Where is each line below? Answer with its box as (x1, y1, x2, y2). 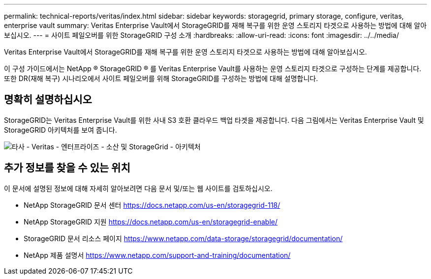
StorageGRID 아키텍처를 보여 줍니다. (4, 125, 117, 134)
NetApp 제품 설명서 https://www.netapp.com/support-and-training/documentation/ (24, 251, 291, 259)
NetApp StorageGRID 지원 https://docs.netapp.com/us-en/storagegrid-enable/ (24, 217, 277, 226)
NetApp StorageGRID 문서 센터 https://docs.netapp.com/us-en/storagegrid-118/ (24, 200, 280, 209)
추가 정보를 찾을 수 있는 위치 (4, 162, 130, 174)
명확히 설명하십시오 (4, 93, 92, 106)
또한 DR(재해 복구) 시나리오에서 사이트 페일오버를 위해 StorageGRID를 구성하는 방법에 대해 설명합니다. (4, 74, 318, 83)
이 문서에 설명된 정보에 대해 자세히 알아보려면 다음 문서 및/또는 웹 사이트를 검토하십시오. (4, 184, 273, 193)
